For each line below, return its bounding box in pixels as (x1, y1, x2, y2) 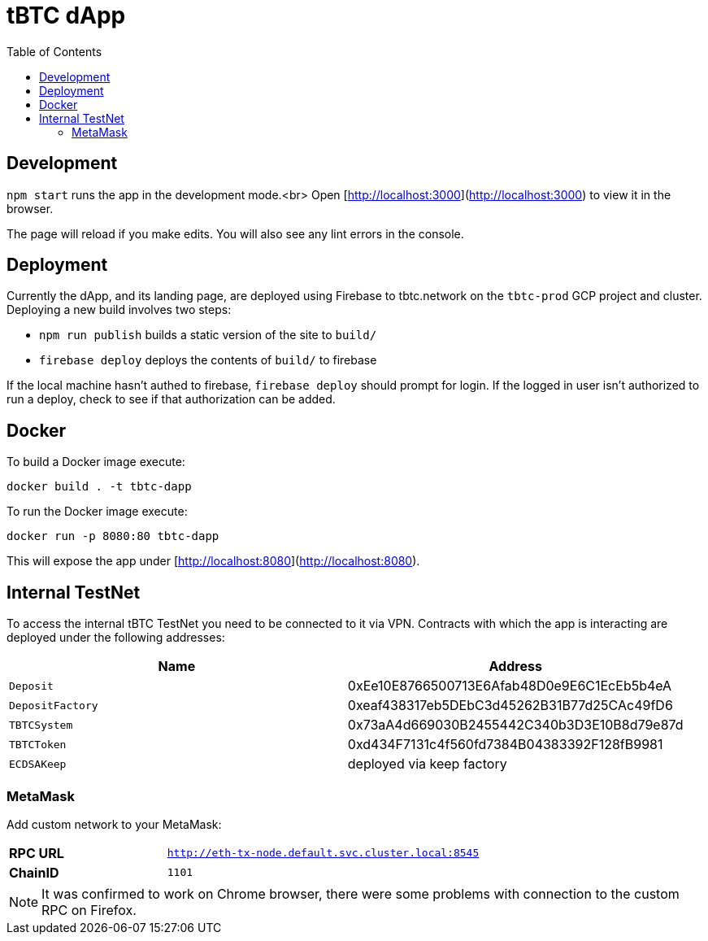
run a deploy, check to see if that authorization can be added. (7, 392, 336, 407)
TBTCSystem (9, 718, 73, 731)
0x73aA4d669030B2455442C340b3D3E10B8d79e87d (347, 717, 684, 734)
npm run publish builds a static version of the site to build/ (39, 328, 377, 342)
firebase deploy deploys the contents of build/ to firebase (39, 353, 377, 368)
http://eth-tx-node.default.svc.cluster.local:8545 (167, 847, 480, 860)
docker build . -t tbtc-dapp (7, 480, 192, 494)
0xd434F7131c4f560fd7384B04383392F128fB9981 (347, 736, 663, 753)
